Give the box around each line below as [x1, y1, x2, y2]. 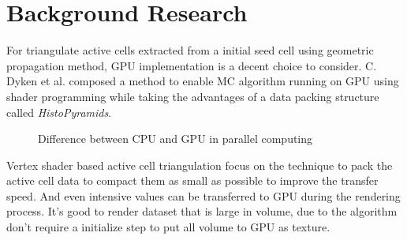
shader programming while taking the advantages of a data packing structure [6, 88, 379, 104]
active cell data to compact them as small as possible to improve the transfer [6, 172, 379, 189]
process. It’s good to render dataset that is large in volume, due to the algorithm [6, 203, 398, 219]
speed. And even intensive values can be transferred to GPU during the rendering [6, 187, 401, 204]
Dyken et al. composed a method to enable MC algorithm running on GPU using [6, 73, 399, 89]
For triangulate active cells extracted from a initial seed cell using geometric [6, 42, 374, 58]
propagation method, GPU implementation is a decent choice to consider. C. [6, 57, 377, 73]
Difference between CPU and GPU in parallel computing [38, 130, 313, 147]
